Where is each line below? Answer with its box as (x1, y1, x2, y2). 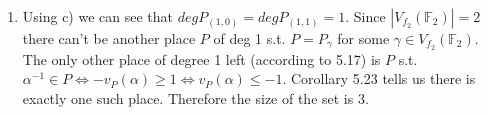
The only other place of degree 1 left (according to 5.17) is (22, 48, 381, 69)
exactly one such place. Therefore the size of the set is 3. (22, 88, 369, 109)
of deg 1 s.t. (213, 28, 286, 48)
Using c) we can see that (22, 6, 174, 26)
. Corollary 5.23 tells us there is (282, 68, 476, 89)
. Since (345, 6, 386, 26)
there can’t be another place (22, 28, 196, 48)
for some (337, 28, 390, 48)
